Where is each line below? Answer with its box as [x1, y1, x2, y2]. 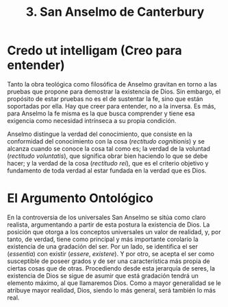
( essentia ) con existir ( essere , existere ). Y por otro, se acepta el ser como [7, 249, 214, 258]
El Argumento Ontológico [7, 190, 154, 206]
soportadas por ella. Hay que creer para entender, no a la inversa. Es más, [7, 102, 216, 110]
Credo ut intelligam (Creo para [7, 43, 183, 58]
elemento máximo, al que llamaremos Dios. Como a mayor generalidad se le [7, 279, 221, 287]
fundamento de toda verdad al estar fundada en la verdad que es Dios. [7, 166, 207, 174]
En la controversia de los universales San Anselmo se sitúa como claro [7, 213, 206, 221]
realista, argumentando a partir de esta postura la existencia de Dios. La [7, 220, 210, 229]
